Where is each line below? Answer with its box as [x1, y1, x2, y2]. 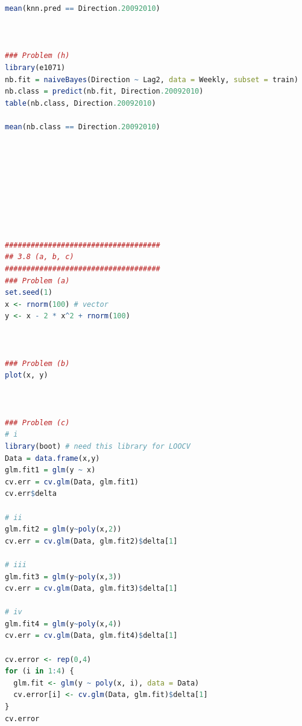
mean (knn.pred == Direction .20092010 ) [5, 4, 160, 13]
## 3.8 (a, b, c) [5, 252, 74, 262]
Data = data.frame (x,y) [5, 454, 100, 463]
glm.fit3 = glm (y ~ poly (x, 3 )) [5, 572, 122, 581]
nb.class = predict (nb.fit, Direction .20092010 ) [5, 87, 204, 96]
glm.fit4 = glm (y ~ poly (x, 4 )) [5, 619, 122, 628]
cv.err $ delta [5, 489, 57, 498]
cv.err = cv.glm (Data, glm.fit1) [5, 477, 139, 486]
